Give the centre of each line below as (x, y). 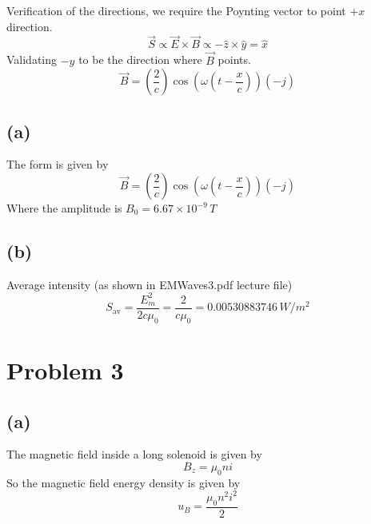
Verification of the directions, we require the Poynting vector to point (176, 10)
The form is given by (58, 164)
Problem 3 (65, 369)
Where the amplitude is (64, 208)
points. (234, 60)
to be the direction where (140, 60)
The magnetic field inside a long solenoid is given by (134, 454)
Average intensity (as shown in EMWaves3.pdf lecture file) (150, 284)
